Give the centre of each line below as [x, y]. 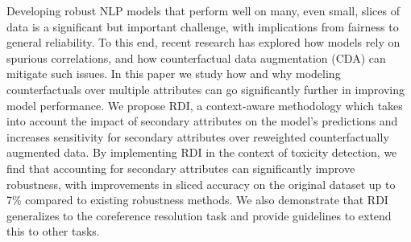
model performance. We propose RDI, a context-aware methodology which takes [205, 105]
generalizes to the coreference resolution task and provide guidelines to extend [199, 215]
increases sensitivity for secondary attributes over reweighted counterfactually [198, 136]
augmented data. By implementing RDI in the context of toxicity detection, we [202, 152]
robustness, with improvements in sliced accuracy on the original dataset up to [201, 184]
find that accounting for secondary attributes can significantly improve [181, 168]
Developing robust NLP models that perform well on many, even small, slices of [203, 10]
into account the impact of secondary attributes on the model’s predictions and [202, 121]
